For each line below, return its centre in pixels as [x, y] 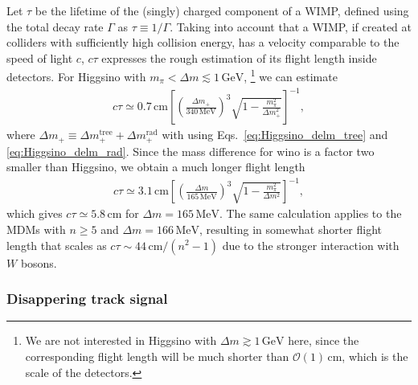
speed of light [40, 57]
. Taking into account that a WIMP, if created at [291, 26]
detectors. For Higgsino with [76, 77]
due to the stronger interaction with [311, 245]
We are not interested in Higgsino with [121, 340]
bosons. [39, 262]
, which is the [375, 356]
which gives [35, 213]
